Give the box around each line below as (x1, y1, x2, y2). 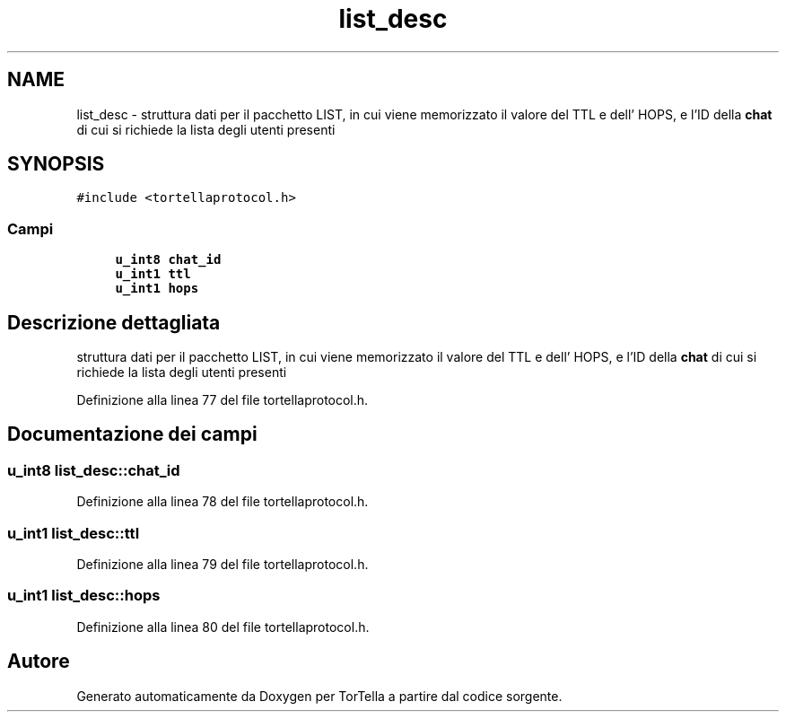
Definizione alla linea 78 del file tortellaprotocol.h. (76, 494, 369, 510)
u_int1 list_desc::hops (7, 586, 161, 605)
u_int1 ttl (115, 267, 191, 282)
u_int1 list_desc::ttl (7, 523, 140, 542)
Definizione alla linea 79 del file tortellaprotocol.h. (76, 557, 369, 572)
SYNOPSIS (7, 153, 105, 176)
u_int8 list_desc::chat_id (7, 460, 180, 479)
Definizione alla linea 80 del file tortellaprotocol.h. (76, 618, 370, 635)
